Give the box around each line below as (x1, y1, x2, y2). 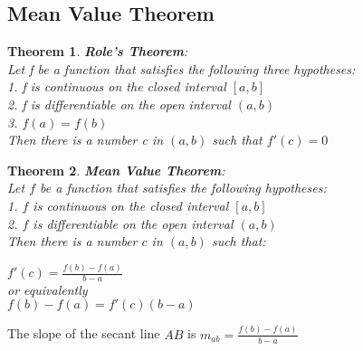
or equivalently (7, 280, 88, 299)
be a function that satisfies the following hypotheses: (40, 178, 327, 197)
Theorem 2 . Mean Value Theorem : (7, 160, 225, 179)
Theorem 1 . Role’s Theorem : (7, 42, 188, 61)
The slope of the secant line (7, 324, 160, 343)
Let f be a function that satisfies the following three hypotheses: (7, 59, 356, 78)
